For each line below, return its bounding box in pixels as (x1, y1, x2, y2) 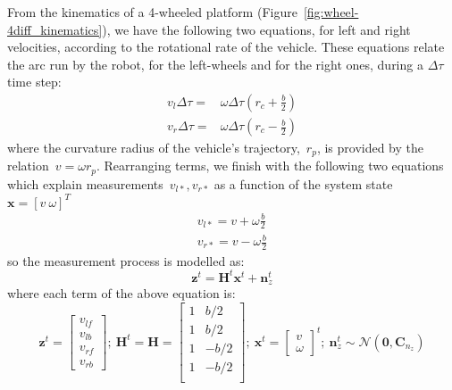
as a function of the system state (213, 174, 393, 193)
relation (7, 156, 49, 175)
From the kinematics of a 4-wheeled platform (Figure (7, 3, 297, 21)
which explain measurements (7, 174, 163, 193)
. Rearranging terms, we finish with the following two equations (96, 156, 444, 175)
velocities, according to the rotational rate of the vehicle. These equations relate (7, 37, 445, 56)
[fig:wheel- (303, 3, 359, 21)
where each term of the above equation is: (7, 284, 236, 303)
